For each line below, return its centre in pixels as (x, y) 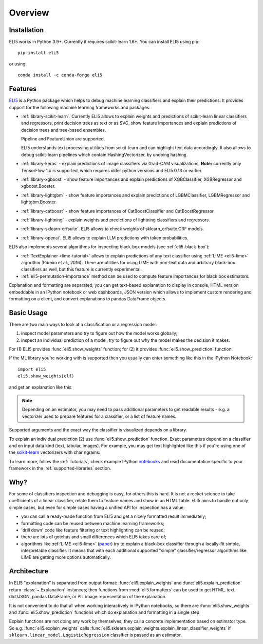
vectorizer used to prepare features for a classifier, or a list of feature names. (99, 416)
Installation (26, 30)
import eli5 (32, 369)
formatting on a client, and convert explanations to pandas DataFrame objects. (88, 299)
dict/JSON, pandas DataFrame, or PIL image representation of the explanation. (88, 597)
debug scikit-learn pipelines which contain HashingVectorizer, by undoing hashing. (104, 155)
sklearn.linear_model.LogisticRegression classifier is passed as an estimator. (95, 635)
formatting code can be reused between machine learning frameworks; (93, 523)
